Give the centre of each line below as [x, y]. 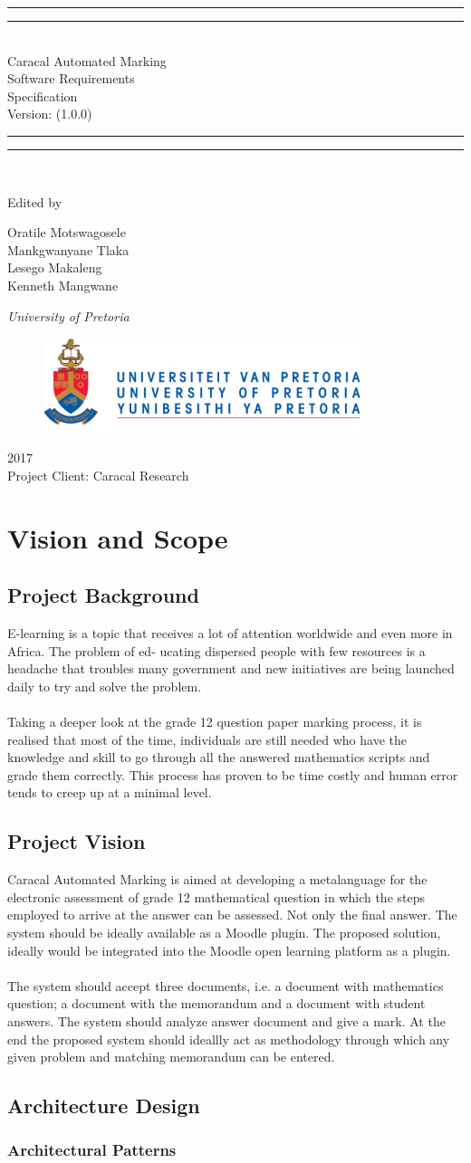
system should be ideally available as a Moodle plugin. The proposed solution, [224, 932]
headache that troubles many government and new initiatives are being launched [231, 668]
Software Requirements [71, 78]
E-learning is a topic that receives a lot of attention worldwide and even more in [230, 633]
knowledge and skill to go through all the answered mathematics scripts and [219, 757]
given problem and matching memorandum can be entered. [171, 1057]
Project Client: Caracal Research [98, 475]
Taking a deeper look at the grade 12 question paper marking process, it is [215, 722]
